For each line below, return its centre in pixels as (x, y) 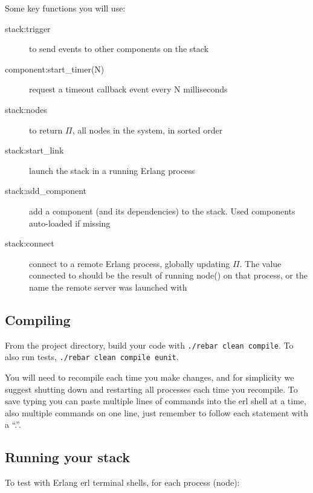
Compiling (38, 319)
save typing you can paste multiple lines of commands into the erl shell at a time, (156, 401)
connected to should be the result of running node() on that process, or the (168, 275)
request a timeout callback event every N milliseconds (128, 89)
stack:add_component (46, 191)
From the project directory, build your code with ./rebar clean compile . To (149, 345)
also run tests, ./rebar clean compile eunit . (92, 357)
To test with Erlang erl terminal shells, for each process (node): (122, 482)
